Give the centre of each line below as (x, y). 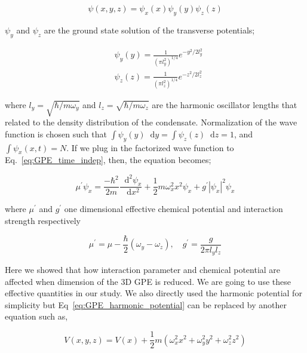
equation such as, (36, 316)
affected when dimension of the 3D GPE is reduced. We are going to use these (148, 281)
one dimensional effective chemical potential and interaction (174, 209)
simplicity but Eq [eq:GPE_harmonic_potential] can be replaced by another (146, 304)
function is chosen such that (56, 133)
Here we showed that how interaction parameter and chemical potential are (143, 270)
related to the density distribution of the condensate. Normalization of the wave (151, 122)
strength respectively (43, 220)
